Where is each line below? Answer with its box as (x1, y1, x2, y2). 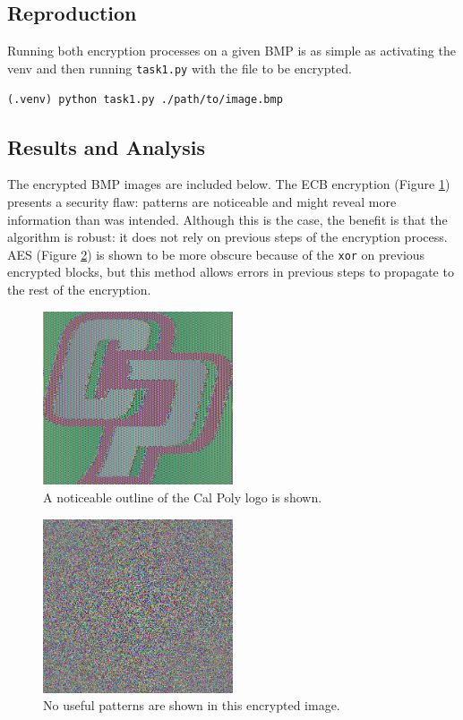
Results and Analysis (7, 133, 206, 160)
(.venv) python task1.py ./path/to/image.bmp (7, 93, 283, 107)
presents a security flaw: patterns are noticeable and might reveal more (7, 192, 397, 210)
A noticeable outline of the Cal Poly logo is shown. (43, 488, 322, 507)
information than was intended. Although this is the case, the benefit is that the (7, 210, 448, 228)
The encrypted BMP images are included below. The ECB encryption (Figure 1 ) (7, 175, 450, 193)
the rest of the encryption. (7, 279, 151, 298)
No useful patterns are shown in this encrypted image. (43, 696, 340, 715)
